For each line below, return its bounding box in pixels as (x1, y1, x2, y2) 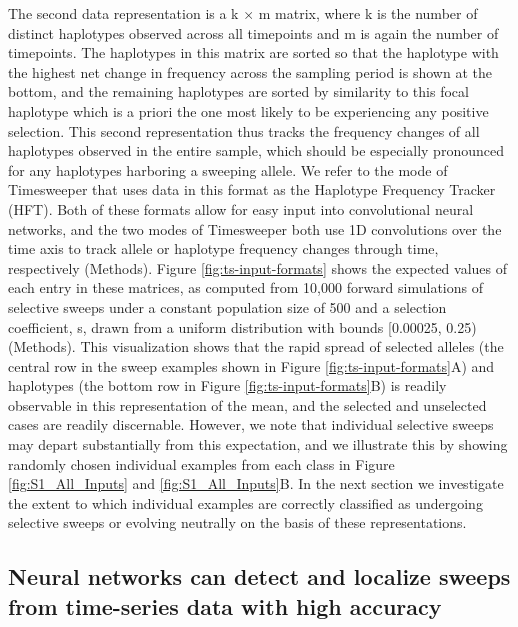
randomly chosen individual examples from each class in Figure (8, 453, 395, 474)
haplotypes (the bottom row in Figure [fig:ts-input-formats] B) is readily (8, 375, 447, 396)
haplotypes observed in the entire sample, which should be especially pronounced (8, 140, 504, 161)
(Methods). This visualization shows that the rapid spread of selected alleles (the (8, 336, 504, 357)
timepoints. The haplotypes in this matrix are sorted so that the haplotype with (8, 42, 499, 63)
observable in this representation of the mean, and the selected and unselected (8, 394, 487, 415)
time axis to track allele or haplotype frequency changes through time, (8, 238, 439, 259)
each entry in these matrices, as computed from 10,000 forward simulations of (8, 277, 483, 298)
